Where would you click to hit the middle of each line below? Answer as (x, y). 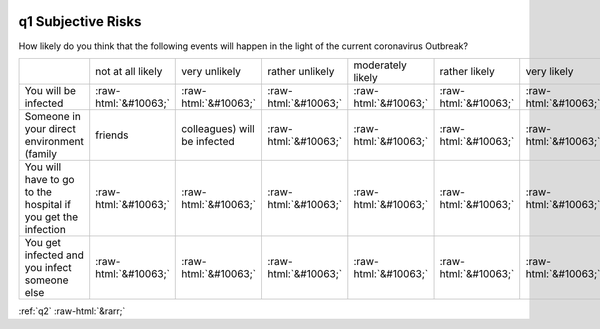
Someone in (53, 116)
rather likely (467, 71)
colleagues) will (218, 128)
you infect (48, 267)
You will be (50, 90)
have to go (49, 179)
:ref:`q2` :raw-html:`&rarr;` (72, 311)
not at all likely (129, 71)
